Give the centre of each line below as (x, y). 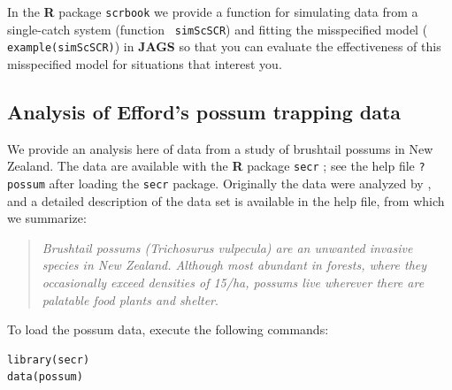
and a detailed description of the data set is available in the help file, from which (226, 200)
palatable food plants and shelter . (130, 299)
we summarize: (47, 218)
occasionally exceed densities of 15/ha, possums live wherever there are (233, 283)
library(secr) (49, 359)
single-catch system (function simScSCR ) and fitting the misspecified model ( (218, 29)
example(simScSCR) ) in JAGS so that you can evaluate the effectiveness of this (224, 46)
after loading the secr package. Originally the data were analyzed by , (240, 184)
